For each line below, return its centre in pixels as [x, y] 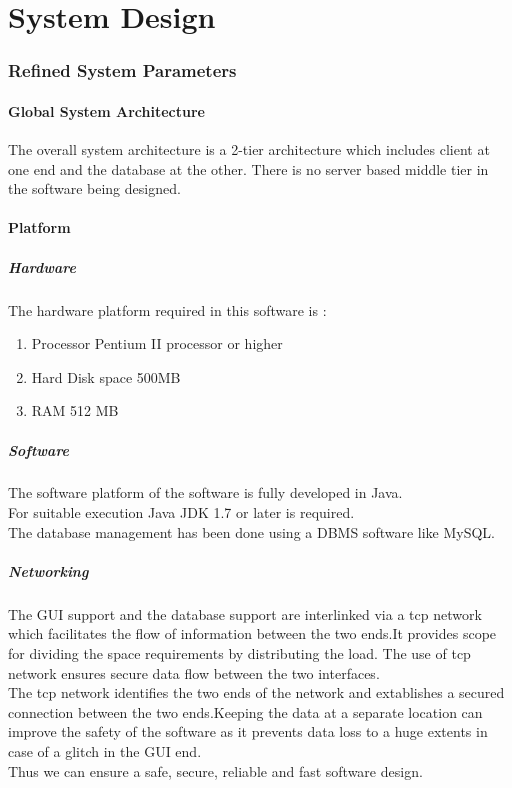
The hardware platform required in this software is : [167, 309]
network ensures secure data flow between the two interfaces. [194, 672]
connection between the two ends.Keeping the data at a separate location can [245, 711]
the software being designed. [94, 188]
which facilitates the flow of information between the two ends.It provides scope [252, 633]
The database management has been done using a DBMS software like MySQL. [252, 531]
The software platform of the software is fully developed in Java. [205, 492]
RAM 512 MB [75, 410]
